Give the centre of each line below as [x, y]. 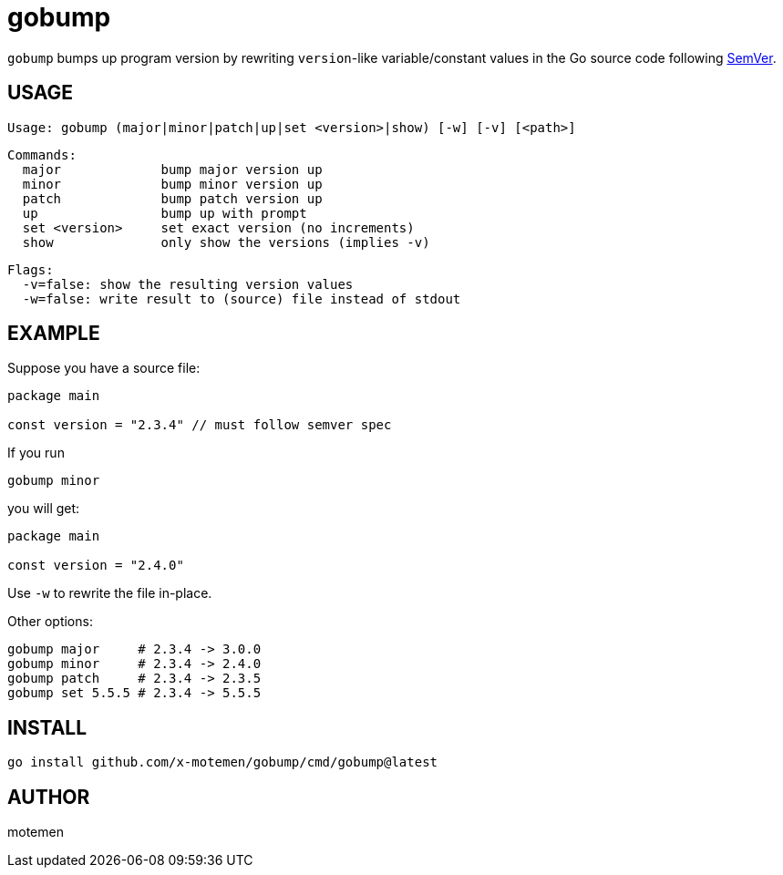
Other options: [50, 622]
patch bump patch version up [172, 198]
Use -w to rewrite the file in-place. [110, 593]
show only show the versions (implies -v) [226, 242]
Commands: [42, 154]
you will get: [44, 509]
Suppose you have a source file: [104, 368]
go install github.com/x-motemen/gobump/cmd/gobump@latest [223, 762]
